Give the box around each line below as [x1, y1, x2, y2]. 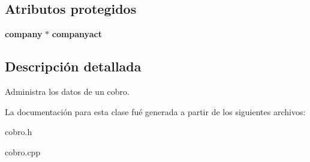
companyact [52, 28, 102, 40]
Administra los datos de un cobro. [5, 85, 130, 97]
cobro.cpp [5, 145, 41, 158]
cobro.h [5, 125, 32, 138]
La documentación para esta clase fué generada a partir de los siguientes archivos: [5, 105, 306, 118]
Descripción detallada [5, 57, 142, 76]
